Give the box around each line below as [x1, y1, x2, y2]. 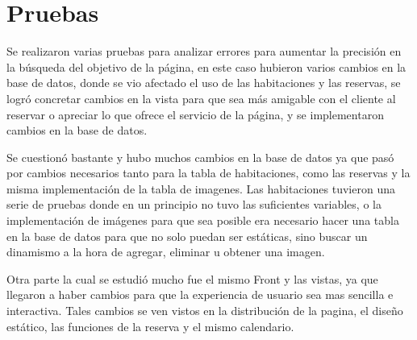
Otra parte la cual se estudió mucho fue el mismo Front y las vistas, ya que [6, 270, 378, 287]
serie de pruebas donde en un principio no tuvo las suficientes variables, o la [6, 196, 382, 213]
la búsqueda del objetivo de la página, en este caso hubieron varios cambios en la [6, 58, 407, 75]
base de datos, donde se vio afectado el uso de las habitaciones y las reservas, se [6, 74, 401, 91]
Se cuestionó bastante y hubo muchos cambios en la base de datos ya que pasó [6, 148, 394, 165]
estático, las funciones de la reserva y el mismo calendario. [6, 317, 294, 334]
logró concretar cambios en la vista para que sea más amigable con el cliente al [6, 89, 396, 106]
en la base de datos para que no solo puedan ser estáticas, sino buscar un [6, 227, 368, 244]
